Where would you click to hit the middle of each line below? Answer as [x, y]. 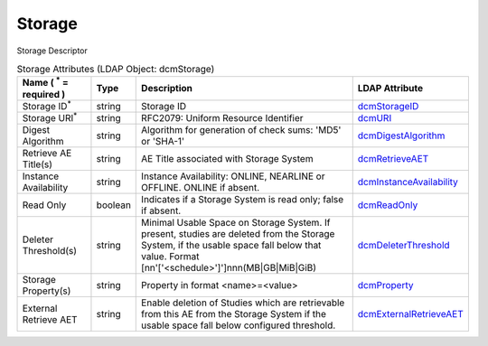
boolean [113, 205]
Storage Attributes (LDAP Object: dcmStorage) [116, 70]
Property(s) [47, 291]
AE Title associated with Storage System [227, 159]
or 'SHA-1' [163, 142]
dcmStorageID [388, 106]
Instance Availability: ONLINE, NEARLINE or [233, 176]
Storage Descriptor [52, 51]
